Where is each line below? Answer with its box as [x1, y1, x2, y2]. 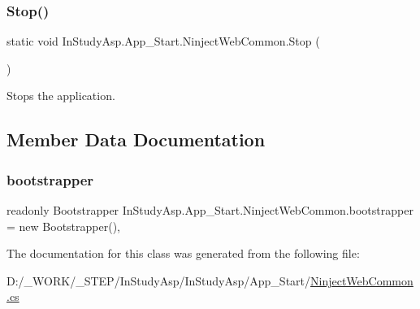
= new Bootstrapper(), [6, 217, 120, 234]
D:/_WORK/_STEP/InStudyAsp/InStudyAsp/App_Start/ [6, 272, 311, 289]
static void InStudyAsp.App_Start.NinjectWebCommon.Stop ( [6, 33, 320, 50]
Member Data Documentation [6, 127, 266, 152]
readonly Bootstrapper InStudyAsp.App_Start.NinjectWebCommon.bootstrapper [6, 202, 414, 218]
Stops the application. [6, 87, 115, 104]
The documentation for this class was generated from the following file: [6, 245, 360, 262]
